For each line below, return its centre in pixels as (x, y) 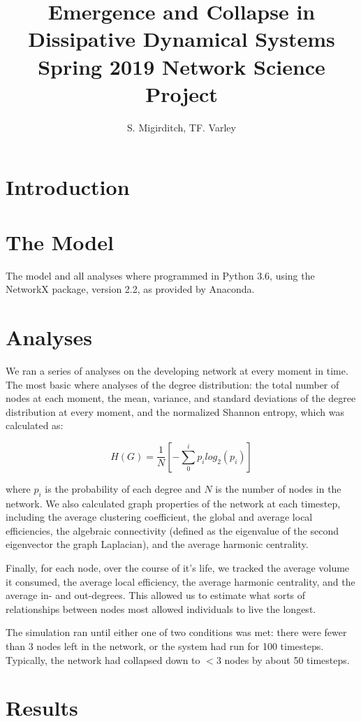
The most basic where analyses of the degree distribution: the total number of (172, 384)
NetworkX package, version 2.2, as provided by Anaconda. (130, 289)
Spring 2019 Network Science (182, 66)
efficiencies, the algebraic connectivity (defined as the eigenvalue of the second (172, 530)
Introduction (68, 187)
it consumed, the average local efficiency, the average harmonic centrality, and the (180, 581)
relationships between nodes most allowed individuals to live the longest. (161, 608)
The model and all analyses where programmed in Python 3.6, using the (160, 275)
